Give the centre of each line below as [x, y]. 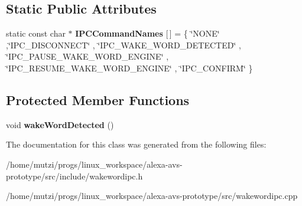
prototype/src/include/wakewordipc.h [74, 176]
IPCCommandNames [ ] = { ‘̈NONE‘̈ [147, 33]
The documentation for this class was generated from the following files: [136, 144]
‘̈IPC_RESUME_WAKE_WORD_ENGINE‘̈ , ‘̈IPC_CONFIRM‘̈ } [129, 68]
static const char [36, 33]
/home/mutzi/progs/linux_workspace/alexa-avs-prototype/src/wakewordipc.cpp [152, 196]
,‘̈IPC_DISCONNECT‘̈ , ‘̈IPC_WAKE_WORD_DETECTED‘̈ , [124, 45]
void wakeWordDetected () [60, 124]
